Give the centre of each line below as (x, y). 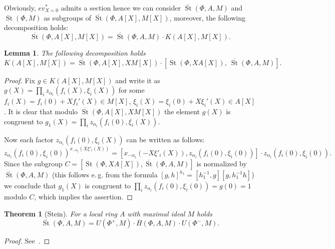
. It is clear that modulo (41, 111)
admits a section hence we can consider (121, 8)
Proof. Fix (20, 80)
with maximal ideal (156, 213)
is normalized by (222, 164)
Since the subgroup (33, 164)
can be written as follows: (165, 139)
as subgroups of (68, 17)
